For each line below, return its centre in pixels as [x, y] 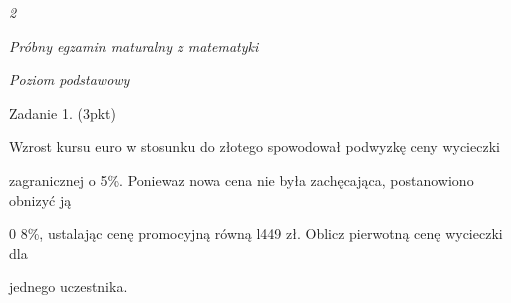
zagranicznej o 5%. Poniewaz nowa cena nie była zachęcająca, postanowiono [241, 179]
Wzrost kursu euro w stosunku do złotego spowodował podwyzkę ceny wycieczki [254, 146]
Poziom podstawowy [69, 79]
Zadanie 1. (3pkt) [62, 112]
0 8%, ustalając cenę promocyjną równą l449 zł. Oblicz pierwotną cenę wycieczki [256, 233]
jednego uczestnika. [68, 286]
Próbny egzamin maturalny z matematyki [134, 45]
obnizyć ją [40, 199]
